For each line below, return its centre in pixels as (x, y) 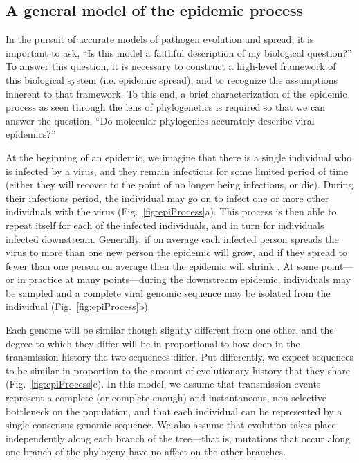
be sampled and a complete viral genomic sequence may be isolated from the (168, 292)
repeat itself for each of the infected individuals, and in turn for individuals (165, 225)
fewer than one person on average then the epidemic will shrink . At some (162, 265)
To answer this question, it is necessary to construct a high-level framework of (171, 66)
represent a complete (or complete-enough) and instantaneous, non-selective (166, 398)
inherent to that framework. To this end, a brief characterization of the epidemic (176, 93)
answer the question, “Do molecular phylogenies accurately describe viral (160, 120)
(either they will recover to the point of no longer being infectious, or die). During (179, 184)
